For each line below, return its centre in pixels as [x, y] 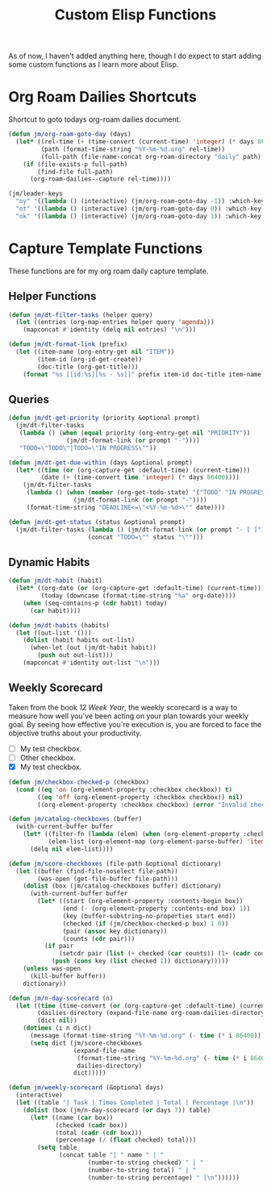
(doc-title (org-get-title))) [88, 367]
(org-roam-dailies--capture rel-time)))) [100, 179]
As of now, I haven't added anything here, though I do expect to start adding [135, 56]
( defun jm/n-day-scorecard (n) [61, 998]
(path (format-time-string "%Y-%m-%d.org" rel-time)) [133, 149]
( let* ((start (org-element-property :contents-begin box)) [140, 901]
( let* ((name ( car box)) [71, 1117]
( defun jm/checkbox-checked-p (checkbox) [79, 782]
